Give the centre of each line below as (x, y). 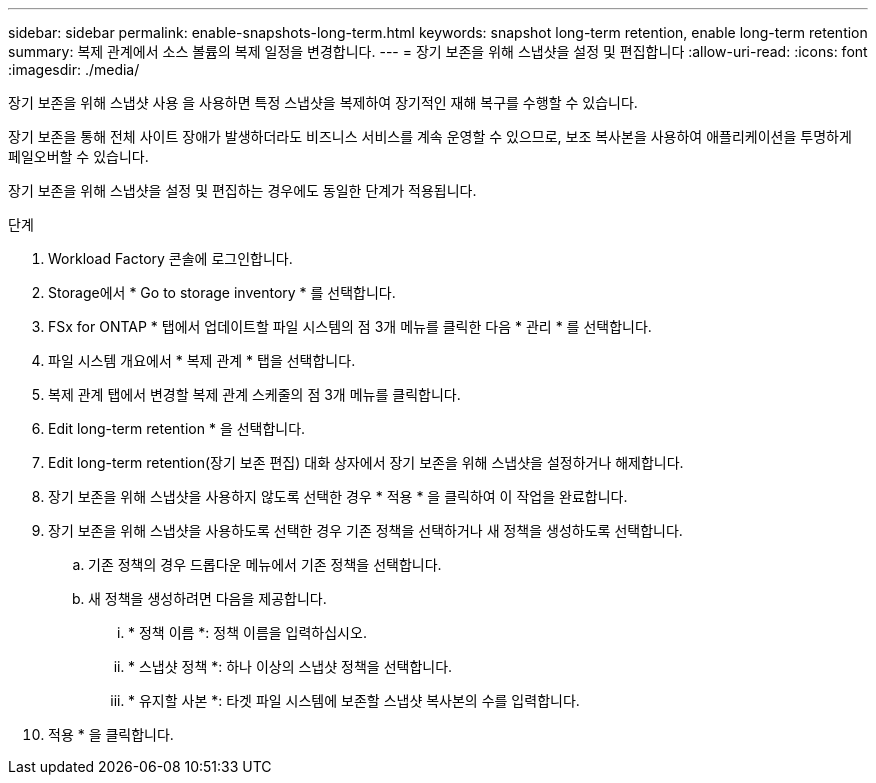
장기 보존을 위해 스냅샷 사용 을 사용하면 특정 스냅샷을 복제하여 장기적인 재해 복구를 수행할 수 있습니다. (323, 102)
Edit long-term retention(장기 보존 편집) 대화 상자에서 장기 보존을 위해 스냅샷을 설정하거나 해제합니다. (366, 462)
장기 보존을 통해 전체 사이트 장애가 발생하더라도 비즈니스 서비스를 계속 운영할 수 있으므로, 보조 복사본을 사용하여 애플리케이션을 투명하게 (430, 136)
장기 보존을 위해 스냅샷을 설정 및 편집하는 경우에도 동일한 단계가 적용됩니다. (242, 190)
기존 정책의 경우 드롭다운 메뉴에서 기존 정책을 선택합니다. (265, 564)
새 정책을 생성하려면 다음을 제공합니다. (207, 598)
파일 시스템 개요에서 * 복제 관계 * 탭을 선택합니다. (202, 360)
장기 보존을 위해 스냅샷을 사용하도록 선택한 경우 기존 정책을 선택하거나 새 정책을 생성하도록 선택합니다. (365, 530)
